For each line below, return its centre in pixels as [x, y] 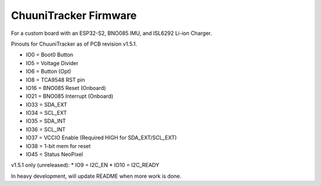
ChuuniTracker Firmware [74, 15]
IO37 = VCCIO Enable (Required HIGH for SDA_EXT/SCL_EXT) [101, 138]
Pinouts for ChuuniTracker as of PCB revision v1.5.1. [74, 44]
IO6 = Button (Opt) [48, 72]
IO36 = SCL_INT [46, 129]
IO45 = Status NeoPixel [54, 155]
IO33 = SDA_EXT [47, 104]
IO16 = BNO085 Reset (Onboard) [66, 88]
